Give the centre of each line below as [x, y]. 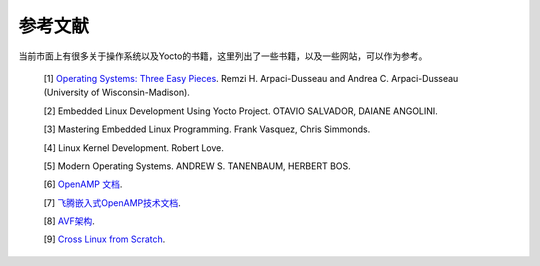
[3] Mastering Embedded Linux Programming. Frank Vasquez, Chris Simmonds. [207, 129]
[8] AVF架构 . [69, 221]
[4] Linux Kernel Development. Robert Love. [134, 147]
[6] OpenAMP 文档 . [83, 184]
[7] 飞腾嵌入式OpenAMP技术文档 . [112, 202]
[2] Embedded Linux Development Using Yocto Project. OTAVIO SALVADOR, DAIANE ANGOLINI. [241, 111]
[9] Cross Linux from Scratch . [104, 239]
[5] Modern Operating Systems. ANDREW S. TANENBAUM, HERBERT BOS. [197, 166]
